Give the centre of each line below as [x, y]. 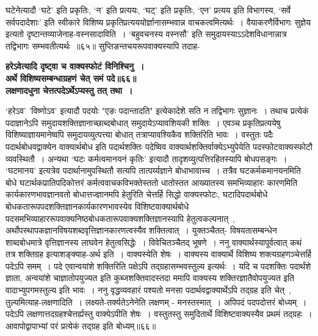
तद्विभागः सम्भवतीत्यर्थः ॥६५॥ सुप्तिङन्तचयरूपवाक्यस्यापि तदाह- [103, 45]
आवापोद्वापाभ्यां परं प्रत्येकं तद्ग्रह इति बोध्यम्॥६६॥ [81, 325]
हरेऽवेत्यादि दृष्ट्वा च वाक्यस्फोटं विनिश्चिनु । [75, 66]
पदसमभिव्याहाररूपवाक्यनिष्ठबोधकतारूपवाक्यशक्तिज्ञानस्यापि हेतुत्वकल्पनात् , [120, 218]
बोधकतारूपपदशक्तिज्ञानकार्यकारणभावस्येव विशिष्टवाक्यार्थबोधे [97, 206]
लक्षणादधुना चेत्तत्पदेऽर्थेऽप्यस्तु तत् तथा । [69, 90]
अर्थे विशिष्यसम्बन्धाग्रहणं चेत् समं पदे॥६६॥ [71, 78]
